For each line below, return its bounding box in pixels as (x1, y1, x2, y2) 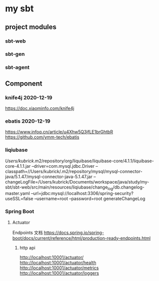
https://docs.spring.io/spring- (43, 230, 104, 235)
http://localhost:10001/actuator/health (19, 259, 96, 265)
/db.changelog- (113, 184, 145, 190)
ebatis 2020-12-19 (5, 117, 51, 124)
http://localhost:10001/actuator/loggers (19, 270, 99, 276)
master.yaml (5, 190, 30, 196)
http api (19, 244, 36, 250)
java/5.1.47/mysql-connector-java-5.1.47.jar (5, 174, 93, 180)
